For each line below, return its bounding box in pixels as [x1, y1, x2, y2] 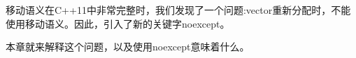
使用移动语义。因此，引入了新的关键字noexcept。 [6, 16, 230, 30]
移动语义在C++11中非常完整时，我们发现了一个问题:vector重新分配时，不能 [6, 3, 351, 17]
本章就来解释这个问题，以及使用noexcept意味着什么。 [6, 39, 250, 54]
